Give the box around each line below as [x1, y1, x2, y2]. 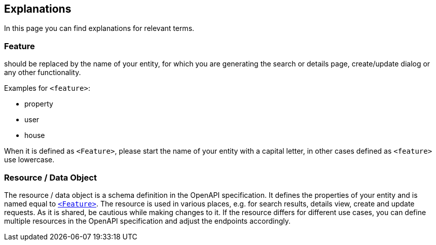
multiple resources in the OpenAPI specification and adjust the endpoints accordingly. [4, 216, 291, 225]
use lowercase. [4, 155, 55, 164]
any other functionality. [4, 68, 81, 77]
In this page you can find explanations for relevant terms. [4, 24, 195, 33]
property [24, 99, 53, 109]
